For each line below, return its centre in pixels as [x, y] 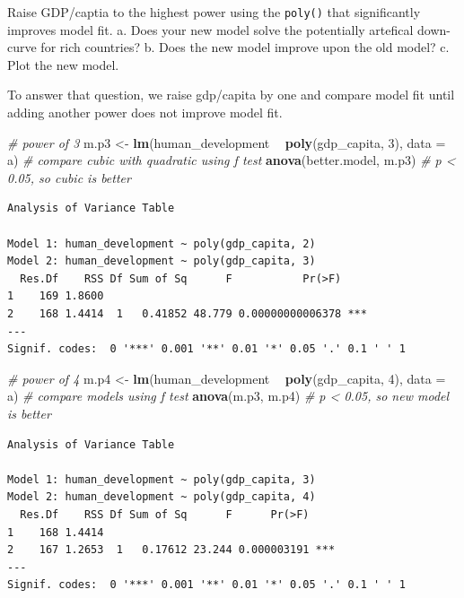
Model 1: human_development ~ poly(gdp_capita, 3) [162, 479]
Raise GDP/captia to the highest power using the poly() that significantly [214, 12]
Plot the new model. [63, 64]
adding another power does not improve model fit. [145, 113]
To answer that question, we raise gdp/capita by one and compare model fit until [231, 95]
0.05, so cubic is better [69, 177]
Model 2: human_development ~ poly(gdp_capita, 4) [162, 497]
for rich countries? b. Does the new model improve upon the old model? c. [245, 47]
